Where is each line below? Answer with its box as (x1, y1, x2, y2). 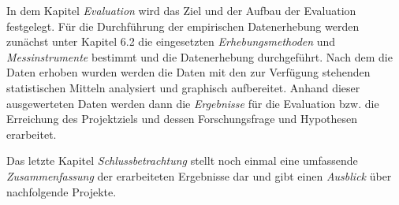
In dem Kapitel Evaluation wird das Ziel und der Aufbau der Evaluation (6, 2, 356, 18)
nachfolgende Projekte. (6, 183, 117, 199)
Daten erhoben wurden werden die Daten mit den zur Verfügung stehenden (6, 64, 371, 80)
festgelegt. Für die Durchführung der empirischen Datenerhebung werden (6, 17, 360, 34)
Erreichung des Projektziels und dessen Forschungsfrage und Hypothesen (6, 110, 358, 127)
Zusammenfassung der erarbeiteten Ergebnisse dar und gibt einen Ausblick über (6, 167, 392, 184)
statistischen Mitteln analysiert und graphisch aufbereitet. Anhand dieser (6, 79, 360, 95)
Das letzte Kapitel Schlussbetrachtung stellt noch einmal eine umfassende (6, 152, 358, 169)
